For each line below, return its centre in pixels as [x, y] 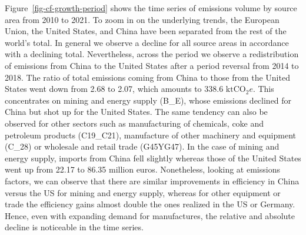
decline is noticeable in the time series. [74, 227]
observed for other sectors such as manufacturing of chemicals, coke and [134, 123]
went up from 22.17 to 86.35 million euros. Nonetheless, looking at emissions [142, 169]
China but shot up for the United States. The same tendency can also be [136, 112]
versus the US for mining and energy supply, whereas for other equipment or [143, 192]
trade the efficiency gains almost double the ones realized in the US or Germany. [150, 204]
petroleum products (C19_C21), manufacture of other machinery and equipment [150, 135]
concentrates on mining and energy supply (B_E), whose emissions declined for [148, 100]
